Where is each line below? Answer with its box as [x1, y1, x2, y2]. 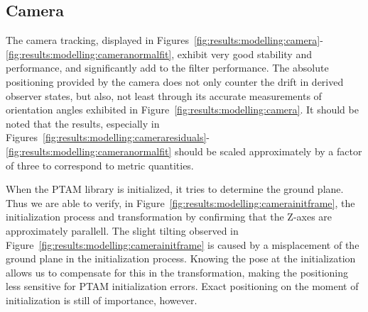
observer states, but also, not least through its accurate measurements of [6, 88, 322, 103]
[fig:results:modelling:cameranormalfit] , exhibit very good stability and [6, 46, 312, 61]
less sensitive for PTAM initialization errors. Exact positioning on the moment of [6, 279, 359, 294]
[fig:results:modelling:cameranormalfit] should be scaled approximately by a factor [6, 143, 362, 158]
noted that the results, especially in [6, 116, 160, 130]
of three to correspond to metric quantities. [6, 157, 194, 172]
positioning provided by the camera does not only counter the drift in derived [6, 74, 344, 89]
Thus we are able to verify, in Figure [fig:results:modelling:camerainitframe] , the [6, 195, 355, 210]
